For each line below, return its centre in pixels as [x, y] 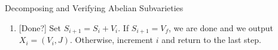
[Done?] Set [40, 27]
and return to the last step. [211, 40]
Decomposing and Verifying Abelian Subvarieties [94, 8]
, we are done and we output [221, 27]
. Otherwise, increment [112, 40]
